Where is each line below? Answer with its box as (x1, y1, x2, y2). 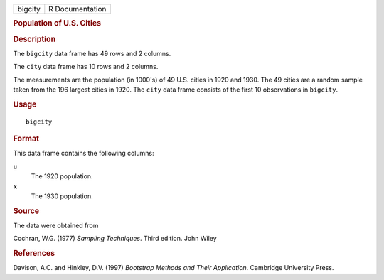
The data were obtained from (13, 221, 99, 230)
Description (13, 34, 56, 44)
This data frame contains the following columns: (13, 149, 154, 158)
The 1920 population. (31, 172, 93, 181)
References (13, 249, 55, 259)
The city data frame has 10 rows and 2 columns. (13, 63, 159, 71)
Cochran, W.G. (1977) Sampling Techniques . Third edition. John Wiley (13, 235, 217, 243)
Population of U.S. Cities (13, 18, 102, 28)
